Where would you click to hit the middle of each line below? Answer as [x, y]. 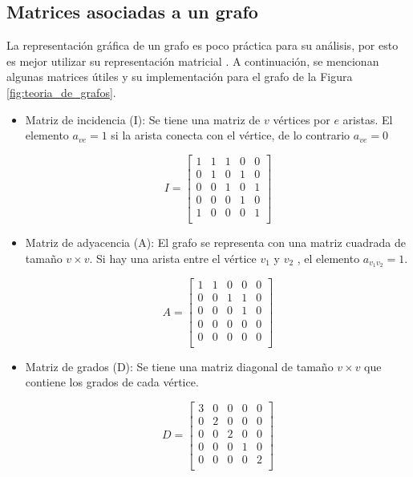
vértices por [302, 119]
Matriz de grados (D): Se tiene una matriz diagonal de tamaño [179, 366]
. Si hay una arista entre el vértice [173, 258]
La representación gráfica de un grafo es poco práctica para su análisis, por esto [202, 45]
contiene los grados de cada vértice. [112, 382]
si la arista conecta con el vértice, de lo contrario [231, 135]
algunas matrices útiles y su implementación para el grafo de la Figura [180, 77]
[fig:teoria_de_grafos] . [61, 92]
